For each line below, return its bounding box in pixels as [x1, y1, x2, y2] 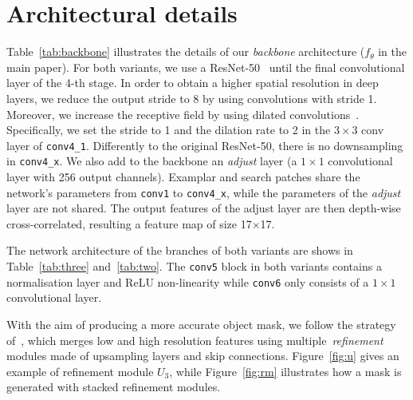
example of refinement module [6, 362, 154, 379]
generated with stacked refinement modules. [6, 378, 221, 395]
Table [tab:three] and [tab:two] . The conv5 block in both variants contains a [6, 258, 382, 275]
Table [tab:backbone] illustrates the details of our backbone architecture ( [6, 43, 365, 60]
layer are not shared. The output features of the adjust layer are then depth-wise [6, 200, 401, 216]
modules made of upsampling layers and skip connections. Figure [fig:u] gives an [6, 347, 399, 364]
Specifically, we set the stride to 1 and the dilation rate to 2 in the [6, 121, 331, 138]
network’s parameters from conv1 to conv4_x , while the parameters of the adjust [6, 184, 401, 200]
